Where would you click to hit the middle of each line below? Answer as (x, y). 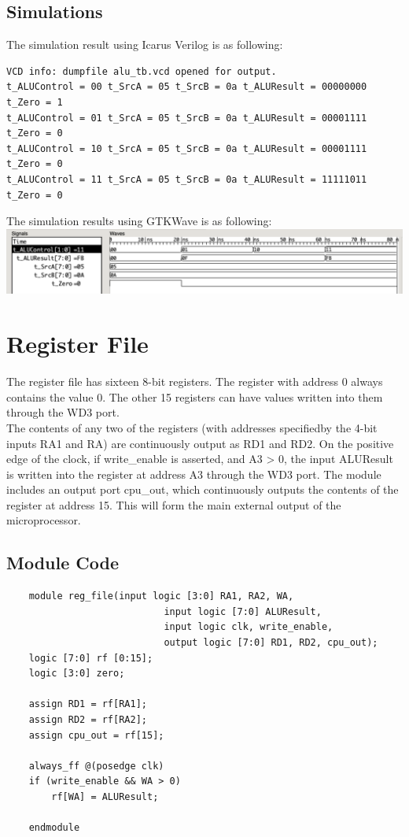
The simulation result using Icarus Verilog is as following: (145, 44)
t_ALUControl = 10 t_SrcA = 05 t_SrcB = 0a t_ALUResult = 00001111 (187, 148)
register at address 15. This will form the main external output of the (174, 504)
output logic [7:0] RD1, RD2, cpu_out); (271, 643)
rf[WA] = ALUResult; (105, 797)
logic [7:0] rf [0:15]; (91, 658)
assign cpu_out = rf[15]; (96, 735)
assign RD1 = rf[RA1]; (88, 704)
